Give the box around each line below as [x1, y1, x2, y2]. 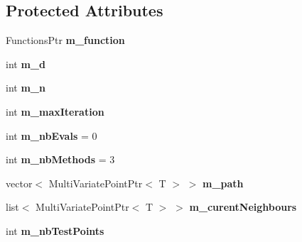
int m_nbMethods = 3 [6, 152, 115, 167]
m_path [203, 175, 244, 190]
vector [6, 175, 33, 190]
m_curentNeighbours [189, 199, 297, 214]
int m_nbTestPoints [6, 223, 104, 238]
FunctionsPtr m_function [6, 33, 125, 48]
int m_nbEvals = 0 [6, 128, 97, 143]
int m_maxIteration [6, 104, 104, 119]
